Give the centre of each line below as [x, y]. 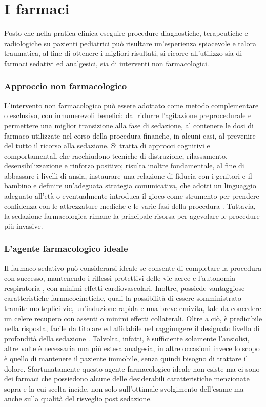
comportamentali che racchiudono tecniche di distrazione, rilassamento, [116, 155]
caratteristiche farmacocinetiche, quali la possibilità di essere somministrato [123, 298]
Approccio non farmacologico [66, 86]
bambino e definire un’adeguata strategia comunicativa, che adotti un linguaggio [130, 186]
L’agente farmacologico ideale [66, 249]
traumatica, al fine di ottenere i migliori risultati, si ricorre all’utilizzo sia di [123, 53]
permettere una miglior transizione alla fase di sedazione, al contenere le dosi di [129, 125]
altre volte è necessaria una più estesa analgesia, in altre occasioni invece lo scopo [132, 348]
